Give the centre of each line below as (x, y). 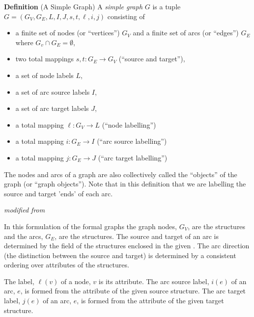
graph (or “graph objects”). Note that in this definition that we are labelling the (125, 184)
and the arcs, (24, 236)
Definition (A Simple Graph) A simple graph (73, 6)
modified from (25, 210)
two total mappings (45, 59)
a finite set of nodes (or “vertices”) (68, 33)
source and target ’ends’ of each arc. (58, 193)
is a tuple (167, 6)
